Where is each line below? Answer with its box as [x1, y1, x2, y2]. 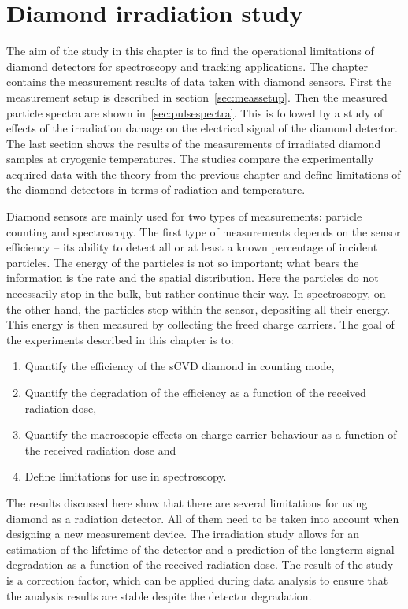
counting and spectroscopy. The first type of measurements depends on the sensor [6, 223, 401, 240]
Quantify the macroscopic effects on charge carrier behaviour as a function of [24, 426, 397, 443]
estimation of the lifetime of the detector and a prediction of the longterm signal [6, 540, 395, 557]
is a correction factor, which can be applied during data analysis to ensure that [6, 571, 388, 588]
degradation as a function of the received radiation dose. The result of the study [6, 556, 394, 573]
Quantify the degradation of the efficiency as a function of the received [24, 384, 366, 400]
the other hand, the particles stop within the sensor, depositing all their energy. [6, 300, 391, 317]
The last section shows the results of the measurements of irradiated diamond [6, 135, 381, 151]
